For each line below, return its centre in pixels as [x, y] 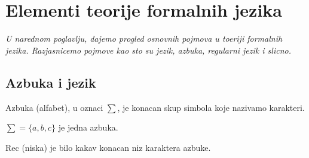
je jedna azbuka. [88, 127]
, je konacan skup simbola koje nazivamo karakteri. [211, 107]
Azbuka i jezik [51, 82]
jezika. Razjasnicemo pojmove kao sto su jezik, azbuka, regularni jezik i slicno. [148, 50]
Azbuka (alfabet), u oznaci [54, 107]
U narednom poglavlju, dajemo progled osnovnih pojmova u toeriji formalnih [144, 38]
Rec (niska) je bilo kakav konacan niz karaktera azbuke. [108, 147]
